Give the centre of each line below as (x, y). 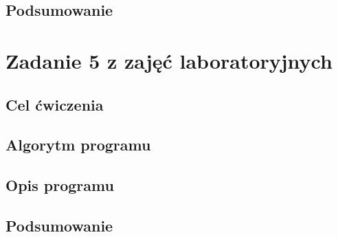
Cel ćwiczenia (55, 104)
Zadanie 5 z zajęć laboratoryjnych (169, 60)
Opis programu (60, 185)
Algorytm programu (78, 145)
